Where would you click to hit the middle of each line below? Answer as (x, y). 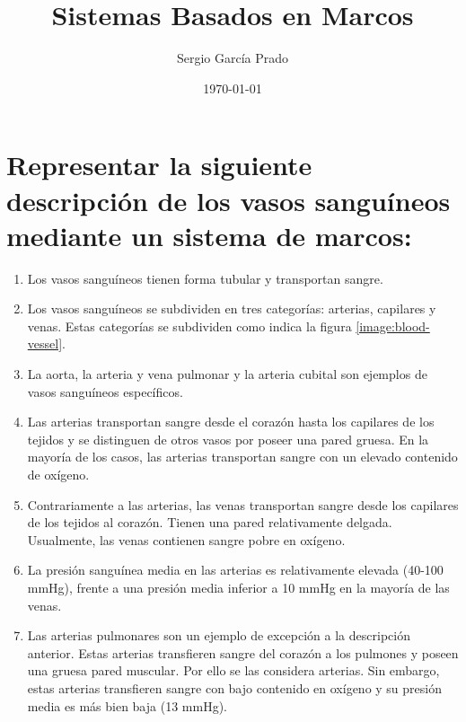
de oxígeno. (58, 474)
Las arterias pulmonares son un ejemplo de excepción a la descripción (219, 635)
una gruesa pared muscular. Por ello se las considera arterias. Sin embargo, (233, 670)
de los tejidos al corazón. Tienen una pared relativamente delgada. (210, 522)
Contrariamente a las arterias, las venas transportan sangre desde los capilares (243, 504)
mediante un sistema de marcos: (209, 235)
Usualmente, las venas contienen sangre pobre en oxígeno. (186, 539)
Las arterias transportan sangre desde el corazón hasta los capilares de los (231, 422)
